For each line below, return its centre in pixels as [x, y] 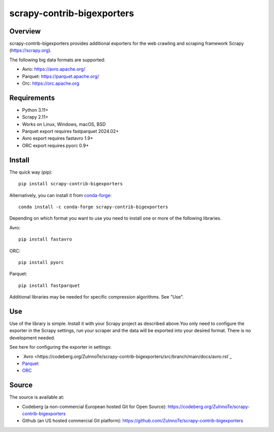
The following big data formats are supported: [57, 60]
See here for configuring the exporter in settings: [60, 347]
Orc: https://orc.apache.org [51, 83]
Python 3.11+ [35, 110]
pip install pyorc [41, 262]
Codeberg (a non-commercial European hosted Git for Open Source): [94, 407]
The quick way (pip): [31, 172]
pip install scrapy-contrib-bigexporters [71, 184]
